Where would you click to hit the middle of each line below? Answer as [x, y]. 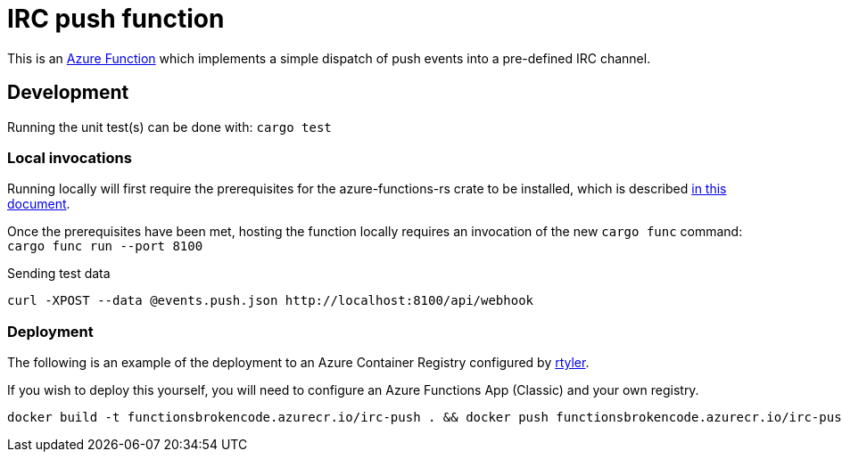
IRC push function [116, 19]
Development [68, 93]
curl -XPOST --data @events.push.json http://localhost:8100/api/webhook [271, 301]
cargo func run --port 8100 [105, 246]
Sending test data [59, 274]
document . [39, 204]
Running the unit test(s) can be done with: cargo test [169, 127]
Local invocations [70, 157]
